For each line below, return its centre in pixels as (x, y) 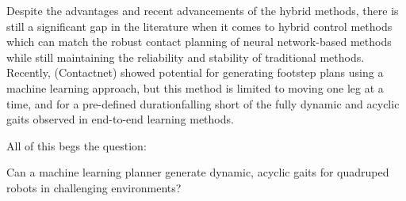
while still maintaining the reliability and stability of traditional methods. (186, 57)
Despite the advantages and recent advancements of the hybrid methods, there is (203, 10)
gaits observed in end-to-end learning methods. (120, 119)
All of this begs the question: (77, 145)
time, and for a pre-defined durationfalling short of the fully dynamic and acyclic (203, 103)
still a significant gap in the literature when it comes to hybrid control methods (199, 26)
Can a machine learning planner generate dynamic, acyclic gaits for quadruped (198, 172)
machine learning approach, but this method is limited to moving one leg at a (195, 87)
